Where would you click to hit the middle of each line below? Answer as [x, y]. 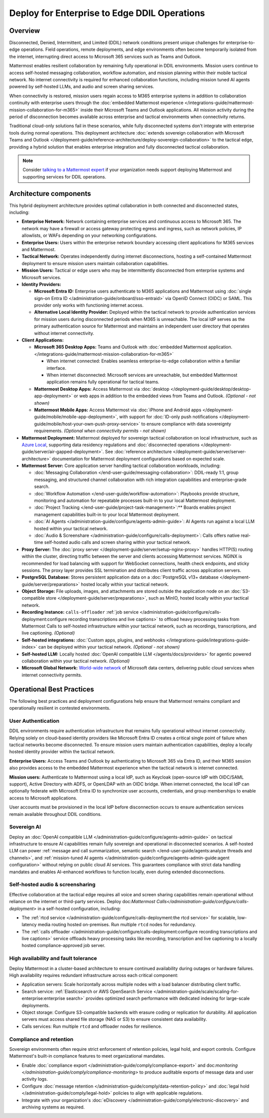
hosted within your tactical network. [71, 528]
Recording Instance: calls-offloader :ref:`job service [80, 612]
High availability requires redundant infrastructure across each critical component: [94, 975]
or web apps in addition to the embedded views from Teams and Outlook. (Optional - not [165, 396]
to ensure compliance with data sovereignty [186, 424]
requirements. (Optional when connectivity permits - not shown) [100, 431]
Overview [25, 31]
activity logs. [35, 1079]
